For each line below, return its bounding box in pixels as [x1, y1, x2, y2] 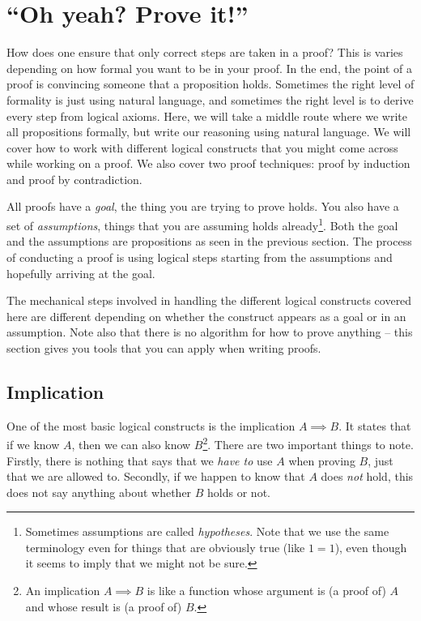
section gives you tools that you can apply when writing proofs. [6, 339, 321, 356]
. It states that [338, 417, 411, 434]
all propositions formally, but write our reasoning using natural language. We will [6, 123, 411, 140]
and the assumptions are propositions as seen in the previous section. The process [6, 233, 412, 250]
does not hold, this [321, 468, 414, 485]
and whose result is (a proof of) [25, 597, 182, 615]
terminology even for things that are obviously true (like [25, 538, 305, 555]
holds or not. [207, 483, 270, 500]
